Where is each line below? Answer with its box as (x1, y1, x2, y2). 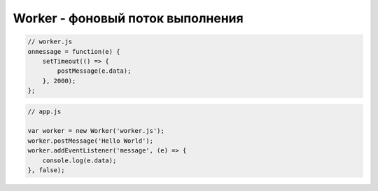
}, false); (27, 167, 65, 174)
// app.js (27, 107, 62, 115)
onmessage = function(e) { (27, 48, 120, 55)
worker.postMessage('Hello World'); (27, 136, 154, 145)
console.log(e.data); (42, 156, 117, 164)
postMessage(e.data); (57, 67, 132, 75)
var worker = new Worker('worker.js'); (27, 127, 164, 135)
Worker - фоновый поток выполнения (13, 10, 244, 26)
